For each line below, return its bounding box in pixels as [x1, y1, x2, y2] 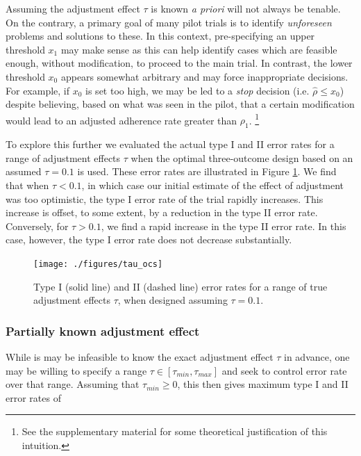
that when [6, 177, 49, 192]
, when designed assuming [117, 293, 228, 307]
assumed [6, 164, 42, 179]
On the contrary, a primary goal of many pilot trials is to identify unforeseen [6, 15, 332, 29]
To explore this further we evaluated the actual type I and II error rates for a [6, 137, 335, 152]
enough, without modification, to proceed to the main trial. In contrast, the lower [6, 56, 353, 70]
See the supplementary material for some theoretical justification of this [22, 424, 328, 439]
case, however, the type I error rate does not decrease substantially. [6, 232, 292, 247]
